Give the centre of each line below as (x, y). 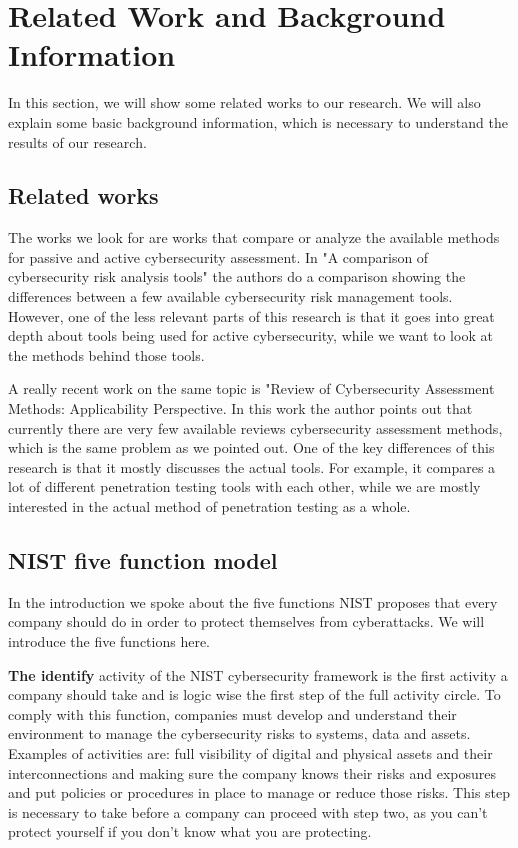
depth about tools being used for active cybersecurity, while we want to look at (250, 335)
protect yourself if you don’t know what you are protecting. (190, 831)
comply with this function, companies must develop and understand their (232, 713)
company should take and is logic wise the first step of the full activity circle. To (254, 694)
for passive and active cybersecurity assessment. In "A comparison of (218, 256)
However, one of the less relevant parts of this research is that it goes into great (251, 315)
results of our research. (77, 141)
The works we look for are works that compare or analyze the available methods (254, 237)
